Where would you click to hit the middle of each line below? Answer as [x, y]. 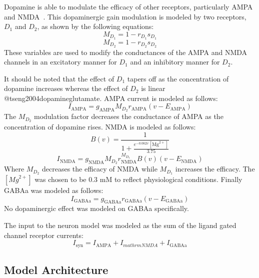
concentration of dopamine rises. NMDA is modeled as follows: [100, 127]
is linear [153, 88]
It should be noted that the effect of [59, 78]
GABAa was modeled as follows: [54, 190]
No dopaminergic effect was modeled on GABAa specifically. [96, 208]
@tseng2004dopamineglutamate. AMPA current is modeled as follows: [111, 98]
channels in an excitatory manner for [60, 62]
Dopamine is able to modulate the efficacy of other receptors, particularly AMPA [128, 6]
